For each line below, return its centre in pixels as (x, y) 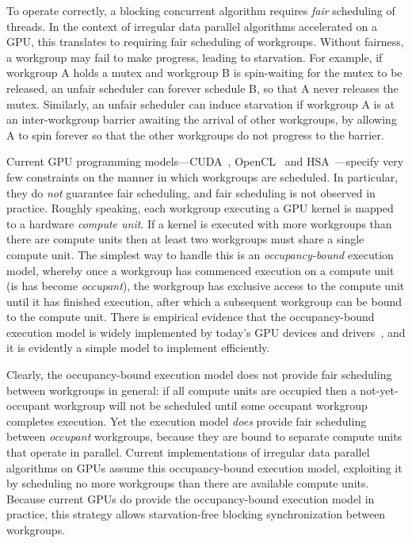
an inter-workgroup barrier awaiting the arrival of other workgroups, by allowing (202, 119)
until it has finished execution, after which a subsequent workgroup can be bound (204, 301)
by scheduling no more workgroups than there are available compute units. (188, 483)
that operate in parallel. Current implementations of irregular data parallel (188, 452)
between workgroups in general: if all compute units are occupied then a (181, 390)
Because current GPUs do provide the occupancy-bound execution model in (191, 498)
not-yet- (379, 390)
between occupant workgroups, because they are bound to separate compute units (204, 436)
